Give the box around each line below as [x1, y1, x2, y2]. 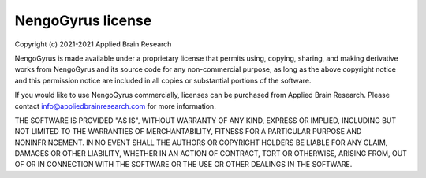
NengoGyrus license [14, 12, 152, 29]
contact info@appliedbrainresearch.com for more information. [14, 101, 216, 110]
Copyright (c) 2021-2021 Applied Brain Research [14, 39, 172, 49]
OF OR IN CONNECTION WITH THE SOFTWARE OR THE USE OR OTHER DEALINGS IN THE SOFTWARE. [14, 160, 353, 169]
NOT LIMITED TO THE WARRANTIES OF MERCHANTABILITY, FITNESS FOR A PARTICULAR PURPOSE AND [14, 127, 362, 136]
